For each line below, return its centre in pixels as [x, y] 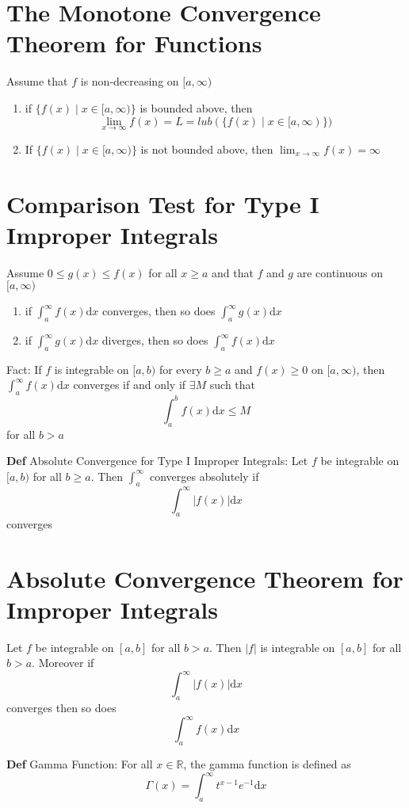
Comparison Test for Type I [163, 203]
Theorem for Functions [134, 43]
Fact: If [24, 369]
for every [180, 369]
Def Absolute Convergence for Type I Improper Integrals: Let [157, 461]
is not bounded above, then [207, 149]
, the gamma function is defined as [267, 764]
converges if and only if [130, 385]
